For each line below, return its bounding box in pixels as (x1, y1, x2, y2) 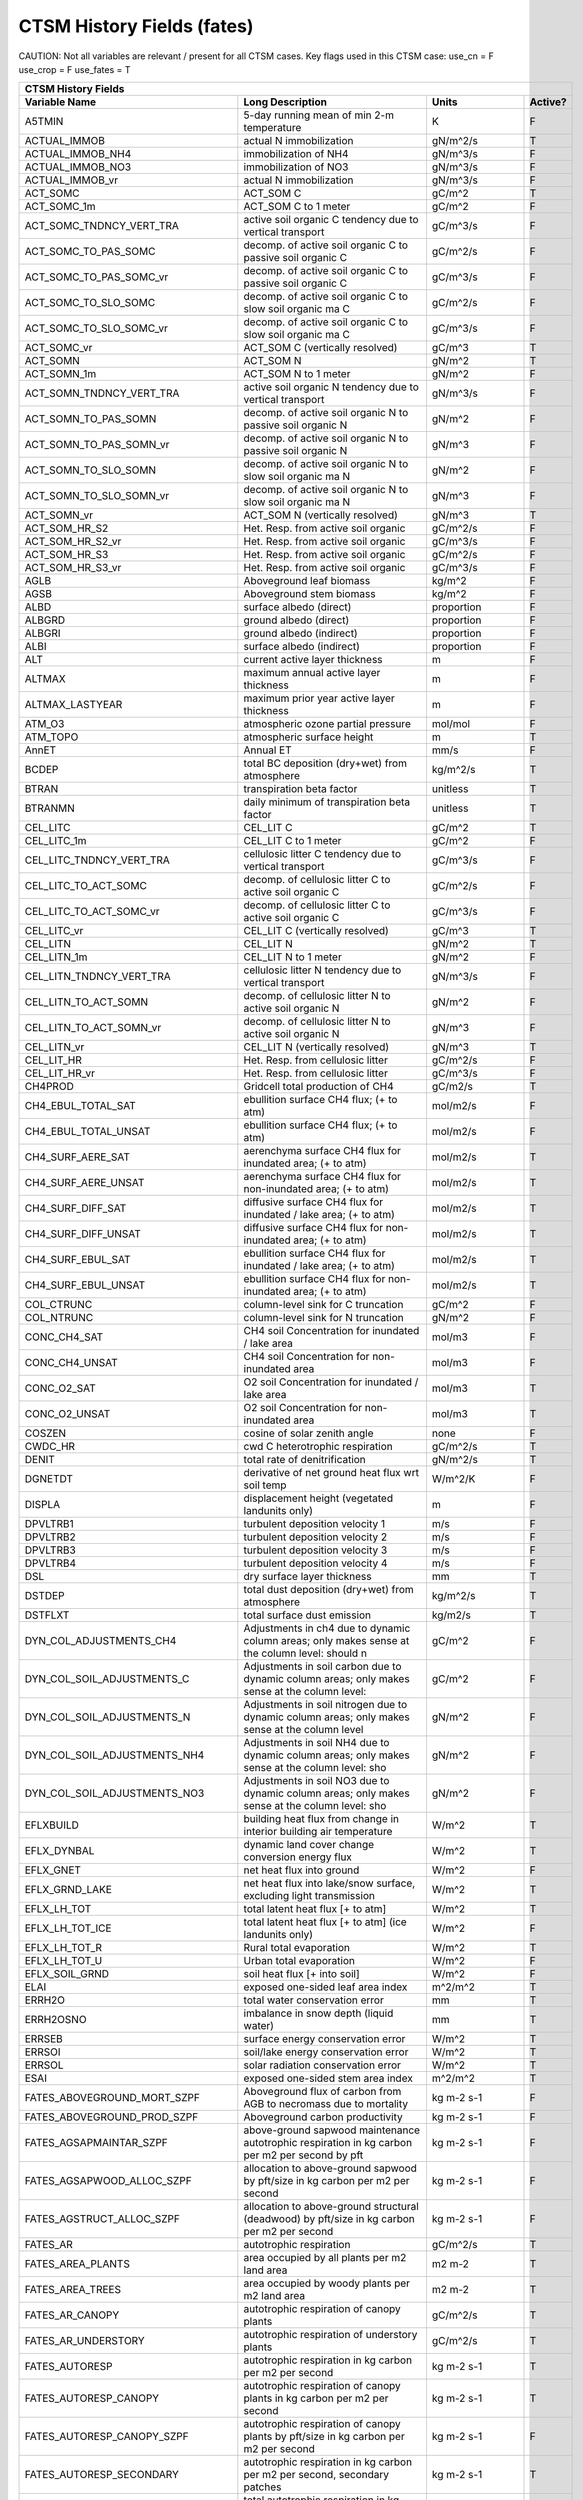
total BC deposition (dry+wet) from (243, 756, 407, 770)
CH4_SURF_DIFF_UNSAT (24, 1227, 142, 1241)
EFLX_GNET (24, 1863, 82, 1877)
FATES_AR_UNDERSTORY (24, 2334, 145, 2348)
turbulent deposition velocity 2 (243, 1530, 388, 1544)
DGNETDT (24, 1472, 74, 1486)
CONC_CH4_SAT (24, 1330, 104, 1344)
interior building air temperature (243, 1825, 393, 1839)
